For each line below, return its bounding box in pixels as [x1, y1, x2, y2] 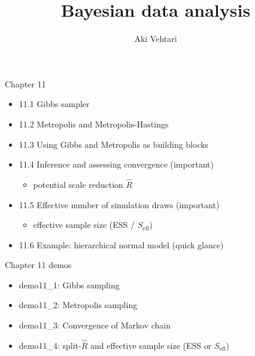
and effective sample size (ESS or [90, 339, 212, 351]
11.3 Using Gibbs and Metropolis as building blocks [19, 138, 209, 150]
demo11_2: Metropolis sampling [19, 299, 138, 311]
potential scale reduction [33, 178, 123, 190]
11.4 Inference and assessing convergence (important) [19, 158, 214, 171]
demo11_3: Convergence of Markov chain [19, 319, 171, 331]
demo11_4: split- [19, 339, 81, 351]
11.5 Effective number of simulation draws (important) [19, 198, 220, 211]
